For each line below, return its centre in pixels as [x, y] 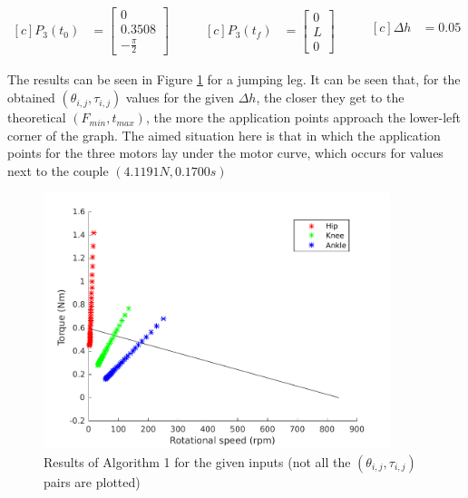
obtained [31, 98]
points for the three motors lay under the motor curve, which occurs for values [225, 153]
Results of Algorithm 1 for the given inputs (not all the [197, 461]
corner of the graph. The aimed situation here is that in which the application [224, 135]
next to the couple [58, 170]
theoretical [37, 117]
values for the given [180, 98]
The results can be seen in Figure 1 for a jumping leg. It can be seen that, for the [234, 79]
